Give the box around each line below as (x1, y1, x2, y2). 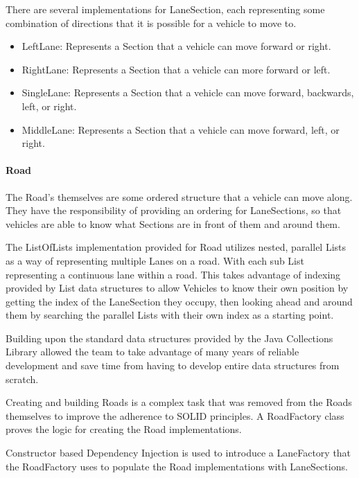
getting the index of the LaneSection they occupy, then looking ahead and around (6, 294, 353, 308)
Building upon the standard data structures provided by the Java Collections (6, 330, 333, 345)
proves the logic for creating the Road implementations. (6, 422, 242, 436)
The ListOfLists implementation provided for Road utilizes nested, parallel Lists (6, 240, 347, 254)
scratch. (6, 371, 39, 386)
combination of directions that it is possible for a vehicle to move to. (6, 15, 297, 30)
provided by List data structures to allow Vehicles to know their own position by (6, 281, 349, 295)
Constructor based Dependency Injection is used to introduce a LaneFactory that (6, 445, 351, 460)
